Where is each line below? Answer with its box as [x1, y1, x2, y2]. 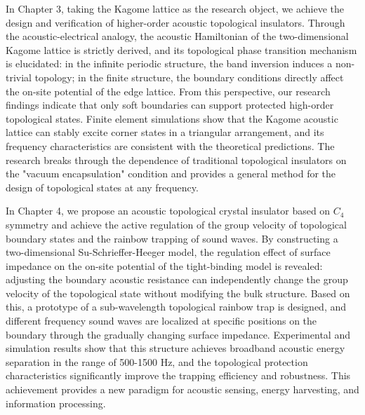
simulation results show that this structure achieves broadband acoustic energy [6, 341, 345, 355]
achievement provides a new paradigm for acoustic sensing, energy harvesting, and [6, 382, 359, 397]
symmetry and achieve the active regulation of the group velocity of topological [6, 217, 347, 231]
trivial [6, 69, 32, 84]
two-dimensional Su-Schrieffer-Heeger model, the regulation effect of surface [6, 245, 331, 259]
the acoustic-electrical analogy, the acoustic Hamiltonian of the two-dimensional [6, 29, 349, 43]
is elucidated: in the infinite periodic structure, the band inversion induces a [6, 56, 333, 71]
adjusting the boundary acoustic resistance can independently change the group [6, 272, 348, 287]
